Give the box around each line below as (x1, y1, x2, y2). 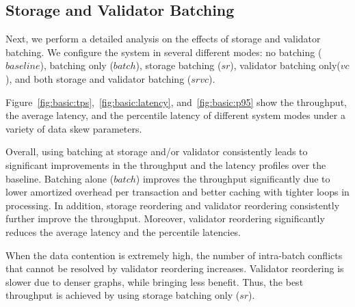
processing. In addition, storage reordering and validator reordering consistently (5, 198, 340, 212)
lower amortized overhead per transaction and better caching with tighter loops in (5, 185, 350, 199)
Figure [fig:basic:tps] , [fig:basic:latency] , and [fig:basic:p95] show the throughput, (5, 94, 347, 109)
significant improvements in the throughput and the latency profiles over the (5, 157, 326, 172)
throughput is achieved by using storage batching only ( (5, 288, 240, 302)
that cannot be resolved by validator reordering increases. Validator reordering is (5, 261, 344, 276)
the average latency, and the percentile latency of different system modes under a (5, 108, 345, 122)
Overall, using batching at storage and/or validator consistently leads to (5, 144, 308, 159)
